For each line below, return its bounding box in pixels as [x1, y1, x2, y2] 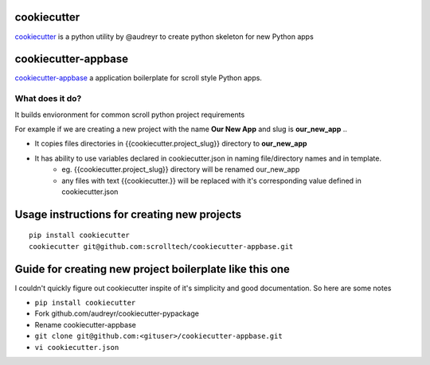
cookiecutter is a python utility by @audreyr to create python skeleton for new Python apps [14, 32, 314, 41]
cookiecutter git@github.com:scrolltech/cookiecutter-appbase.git [29, 242, 294, 250]
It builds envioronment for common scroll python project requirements [14, 110, 245, 119]
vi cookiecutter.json [34, 343, 119, 351]
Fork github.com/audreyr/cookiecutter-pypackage [34, 309, 199, 318]
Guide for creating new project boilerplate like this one [14, 262, 291, 276]
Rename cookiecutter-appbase [34, 320, 137, 329]
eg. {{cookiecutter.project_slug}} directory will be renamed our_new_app [61, 165, 300, 174]
